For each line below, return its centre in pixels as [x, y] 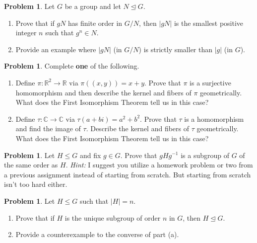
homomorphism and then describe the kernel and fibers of [103, 92]
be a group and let [93, 6]
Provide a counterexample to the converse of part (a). [97, 234]
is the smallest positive [209, 23]
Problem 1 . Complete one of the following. [72, 66]
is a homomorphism [214, 119]
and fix [90, 155]
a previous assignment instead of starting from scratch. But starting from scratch [128, 174]
